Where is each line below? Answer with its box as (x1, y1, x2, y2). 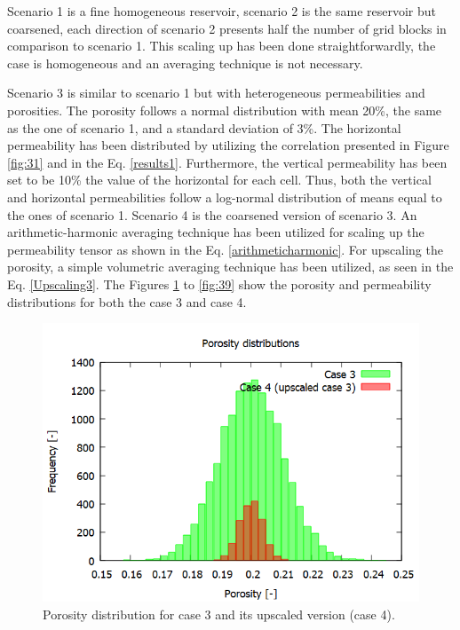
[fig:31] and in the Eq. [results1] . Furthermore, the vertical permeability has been (7, 153, 448, 171)
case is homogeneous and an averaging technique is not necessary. (7, 53, 363, 72)
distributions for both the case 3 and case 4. (7, 292, 247, 311)
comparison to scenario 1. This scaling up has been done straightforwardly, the (7, 36, 436, 55)
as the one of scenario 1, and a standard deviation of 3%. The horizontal (7, 118, 401, 137)
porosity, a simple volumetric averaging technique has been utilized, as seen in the (7, 257, 454, 276)
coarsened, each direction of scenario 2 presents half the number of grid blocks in (7, 19, 447, 37)
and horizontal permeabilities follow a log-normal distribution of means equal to (7, 187, 442, 206)
